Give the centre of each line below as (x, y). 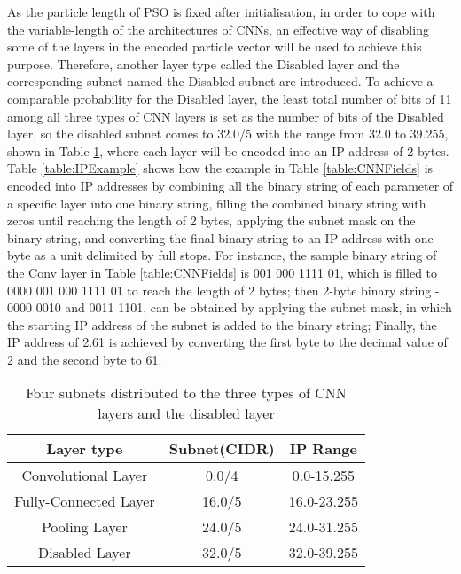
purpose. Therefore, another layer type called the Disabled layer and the (203, 63)
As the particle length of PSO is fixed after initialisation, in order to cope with (221, 12)
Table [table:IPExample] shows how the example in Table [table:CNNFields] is (220, 168)
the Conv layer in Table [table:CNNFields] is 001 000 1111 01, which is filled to (223, 272)
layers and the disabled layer (186, 413)
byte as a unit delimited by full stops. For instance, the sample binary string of (222, 255)
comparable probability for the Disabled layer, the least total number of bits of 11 (230, 98)
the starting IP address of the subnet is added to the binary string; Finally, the (222, 324)
